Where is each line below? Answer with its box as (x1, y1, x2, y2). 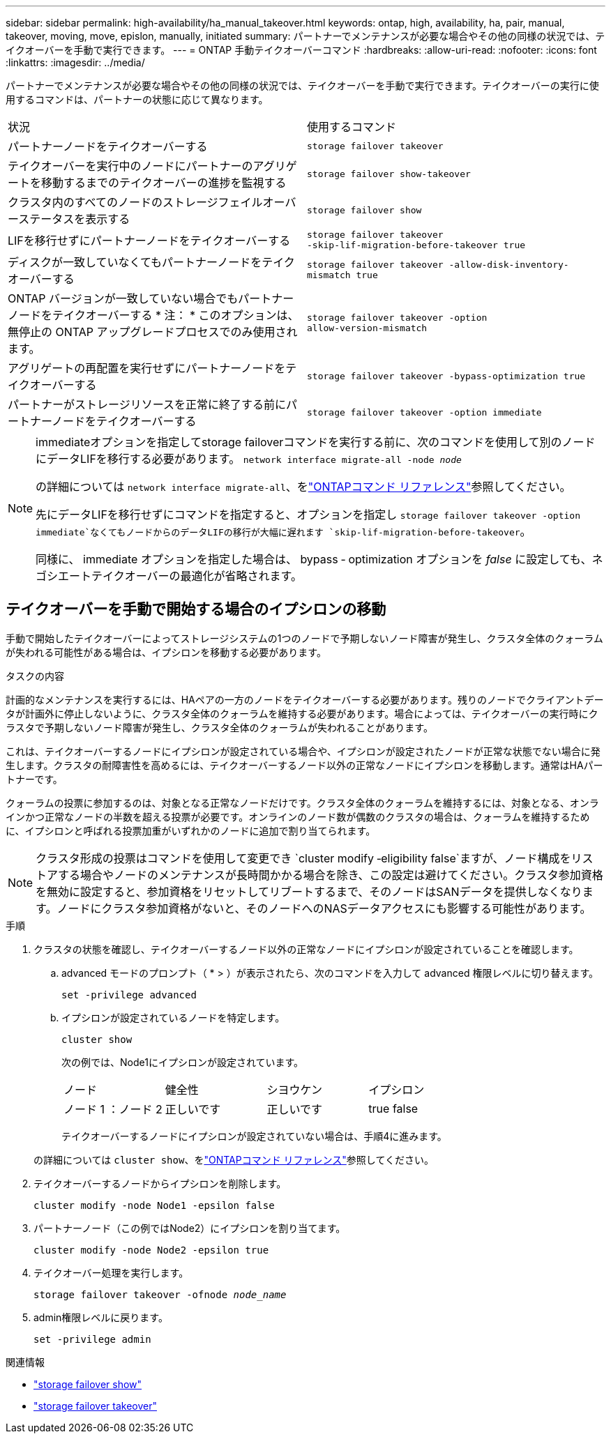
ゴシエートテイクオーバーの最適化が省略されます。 (36, 569, 302, 583)
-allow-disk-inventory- (448, 259, 569, 270)
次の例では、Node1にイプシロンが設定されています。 (61, 1056, 304, 1068)
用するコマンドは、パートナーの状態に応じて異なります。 (6, 93, 269, 105)
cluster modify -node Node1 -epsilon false (33, 1199, 275, 1211)
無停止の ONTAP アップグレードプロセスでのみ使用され (8, 325, 298, 339)
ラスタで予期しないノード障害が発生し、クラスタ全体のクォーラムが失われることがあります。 (6, 721, 433, 733)
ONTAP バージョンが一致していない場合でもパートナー (8, 291, 294, 305)
